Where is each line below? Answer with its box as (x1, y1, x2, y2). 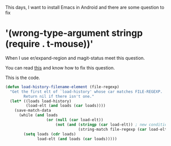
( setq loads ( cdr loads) (23, 131, 76, 136)
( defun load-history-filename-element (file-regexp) (5, 84, 120, 89)
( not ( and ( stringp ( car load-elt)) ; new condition (55, 122, 169, 127)
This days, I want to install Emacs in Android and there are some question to (5, 5, 164, 10)
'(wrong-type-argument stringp (5, 27, 143, 39)
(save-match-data (14, 108, 51, 113)
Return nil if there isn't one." (23, 94, 95, 99)
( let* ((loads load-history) (10, 98, 72, 103)
